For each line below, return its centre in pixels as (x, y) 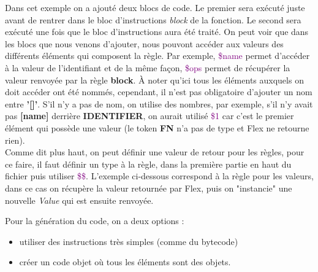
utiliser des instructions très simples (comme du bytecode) (129, 241)
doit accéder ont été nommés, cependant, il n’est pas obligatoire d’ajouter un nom (159, 92)
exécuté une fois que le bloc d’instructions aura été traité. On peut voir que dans (157, 32)
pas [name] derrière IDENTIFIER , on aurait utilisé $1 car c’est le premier (150, 116)
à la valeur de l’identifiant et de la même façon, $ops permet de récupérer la (148, 67)
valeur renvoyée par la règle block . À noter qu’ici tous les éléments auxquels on (154, 80)
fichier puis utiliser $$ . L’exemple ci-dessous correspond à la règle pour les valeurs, (159, 176)
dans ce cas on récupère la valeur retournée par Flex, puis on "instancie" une (149, 188)
